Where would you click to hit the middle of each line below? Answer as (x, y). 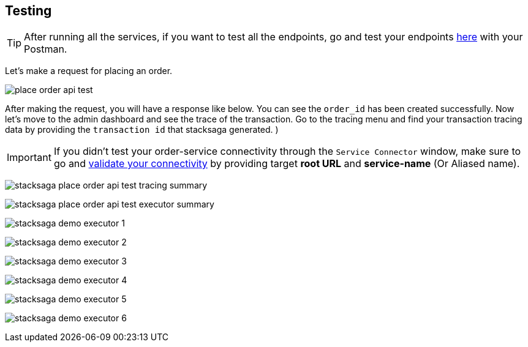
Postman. (46, 49)
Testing (28, 11)
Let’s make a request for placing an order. (89, 71)
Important (29, 158)
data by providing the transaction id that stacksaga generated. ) (142, 130)
